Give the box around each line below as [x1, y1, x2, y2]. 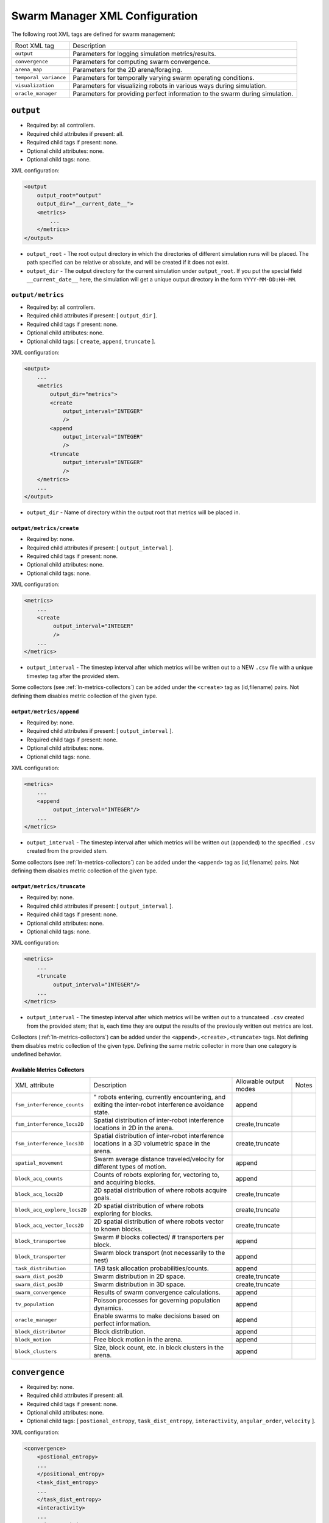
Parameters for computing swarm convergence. [73, 57, 210, 66]
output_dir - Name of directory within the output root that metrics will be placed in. [26, 509, 241, 516]
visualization [15, 82, 54, 89]
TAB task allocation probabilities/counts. [93, 1264, 210, 1273]
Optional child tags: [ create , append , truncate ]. [26, 337, 155, 345]
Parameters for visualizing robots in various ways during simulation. [73, 81, 267, 90]
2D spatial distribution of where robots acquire [93, 1186, 227, 1195]
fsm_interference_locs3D [15, 1140, 84, 1147]
